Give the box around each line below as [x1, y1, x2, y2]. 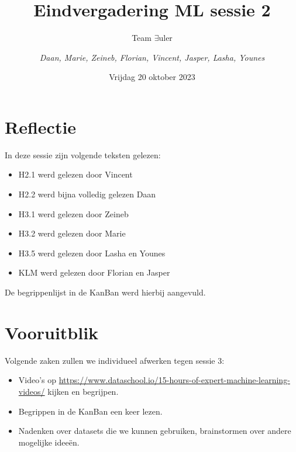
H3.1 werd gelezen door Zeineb [18, 207, 129, 220]
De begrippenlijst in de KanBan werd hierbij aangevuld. [5, 286, 206, 298]
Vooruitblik [5, 320, 99, 344]
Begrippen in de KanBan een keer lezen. [18, 405, 163, 417]
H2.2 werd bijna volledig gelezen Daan [18, 188, 156, 200]
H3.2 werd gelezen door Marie [18, 227, 126, 239]
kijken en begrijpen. [47, 385, 119, 397]
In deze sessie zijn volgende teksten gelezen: [5, 148, 161, 161]
